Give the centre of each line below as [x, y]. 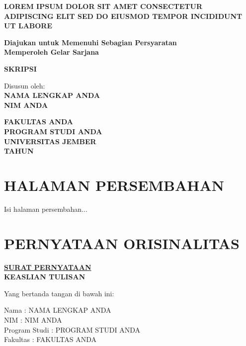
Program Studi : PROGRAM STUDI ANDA [72, 329]
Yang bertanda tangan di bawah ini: [59, 293]
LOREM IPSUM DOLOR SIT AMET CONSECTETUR [103, 6]
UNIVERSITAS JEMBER [50, 141]
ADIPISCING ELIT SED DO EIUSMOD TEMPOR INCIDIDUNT [123, 16]
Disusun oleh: [25, 85]
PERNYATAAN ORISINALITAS [122, 243]
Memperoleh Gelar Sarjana [51, 52]
